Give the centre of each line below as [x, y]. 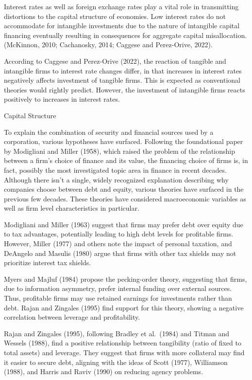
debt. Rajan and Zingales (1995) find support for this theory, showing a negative [124, 307]
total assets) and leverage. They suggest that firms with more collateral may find [124, 352]
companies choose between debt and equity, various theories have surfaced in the [124, 189]
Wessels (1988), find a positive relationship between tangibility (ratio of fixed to [123, 343]
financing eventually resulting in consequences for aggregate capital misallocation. [126, 35]
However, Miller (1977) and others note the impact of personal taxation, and [118, 244]
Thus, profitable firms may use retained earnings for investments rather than [118, 298]
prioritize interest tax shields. [48, 262]
